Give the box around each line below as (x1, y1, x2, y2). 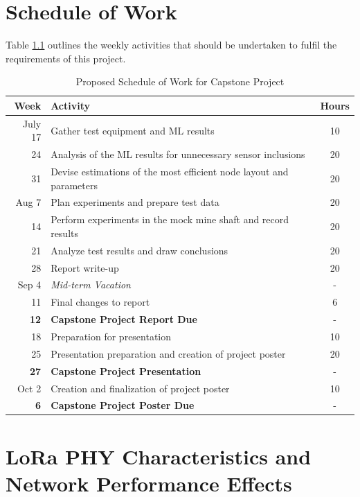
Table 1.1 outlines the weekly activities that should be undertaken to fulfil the (6, 37, 337, 52)
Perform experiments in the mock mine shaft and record (51, 212, 289, 227)
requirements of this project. (6, 51, 126, 65)
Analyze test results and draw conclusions (51, 243, 228, 257)
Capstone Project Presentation (51, 363, 201, 378)
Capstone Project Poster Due (51, 398, 195, 412)
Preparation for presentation (51, 329, 172, 343)
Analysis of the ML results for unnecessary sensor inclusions (51, 147, 305, 162)
